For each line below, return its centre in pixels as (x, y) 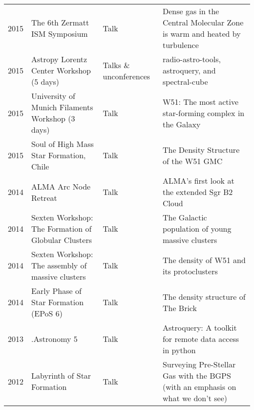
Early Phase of (56, 291)
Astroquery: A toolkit (200, 327)
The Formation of (62, 229)
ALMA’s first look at (198, 181)
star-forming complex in (203, 113)
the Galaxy (181, 124)
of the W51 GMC (192, 161)
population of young (197, 229)
